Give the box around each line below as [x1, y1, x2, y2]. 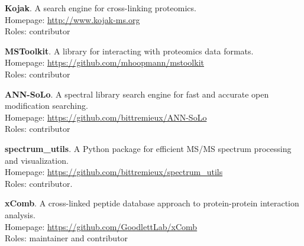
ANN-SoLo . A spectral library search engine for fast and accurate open [5, 88, 269, 100]
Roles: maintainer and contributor [5, 232, 128, 244]
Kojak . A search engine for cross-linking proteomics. [5, 2, 196, 14]
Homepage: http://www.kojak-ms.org [5, 13, 140, 25]
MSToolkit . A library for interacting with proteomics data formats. [5, 44, 254, 57]
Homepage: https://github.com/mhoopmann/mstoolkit [5, 56, 204, 69]
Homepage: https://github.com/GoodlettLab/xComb [5, 220, 198, 232]
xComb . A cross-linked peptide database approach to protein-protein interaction [5, 197, 299, 209]
